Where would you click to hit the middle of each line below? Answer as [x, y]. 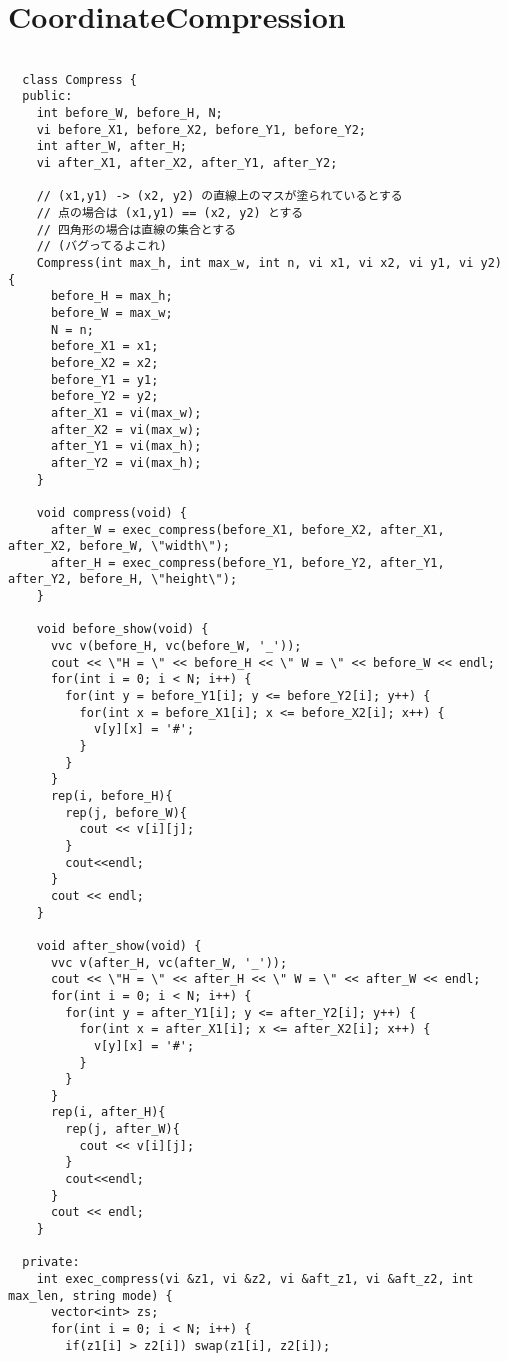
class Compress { [79, 79]
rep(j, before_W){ [126, 812]
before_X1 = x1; [104, 346]
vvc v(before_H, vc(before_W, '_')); [176, 646]
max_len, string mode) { [90, 1295]
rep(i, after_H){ [108, 1112]
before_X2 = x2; [104, 362]
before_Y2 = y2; [104, 396]
